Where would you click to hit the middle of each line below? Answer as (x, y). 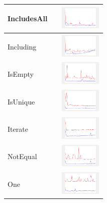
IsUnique (21, 101)
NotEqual (22, 156)
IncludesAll (28, 18)
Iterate (18, 129)
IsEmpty (21, 74)
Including (22, 46)
